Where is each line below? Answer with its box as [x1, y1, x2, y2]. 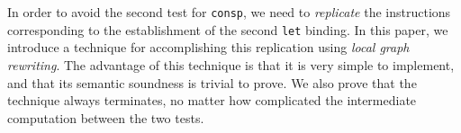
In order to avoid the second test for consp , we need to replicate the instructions [7, 3, 451, 21]
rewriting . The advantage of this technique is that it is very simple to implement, [7, 55, 455, 74]
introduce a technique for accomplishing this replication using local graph [7, 38, 410, 57]
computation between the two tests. [7, 108, 204, 127]
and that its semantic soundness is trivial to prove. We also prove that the [7, 73, 417, 92]
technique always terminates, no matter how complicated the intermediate [7, 91, 417, 110]
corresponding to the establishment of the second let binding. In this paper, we [7, 20, 448, 39]
